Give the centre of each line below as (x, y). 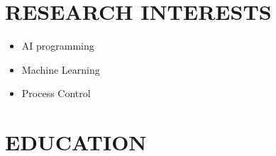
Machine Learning (61, 69)
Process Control (56, 93)
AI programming (58, 46)
